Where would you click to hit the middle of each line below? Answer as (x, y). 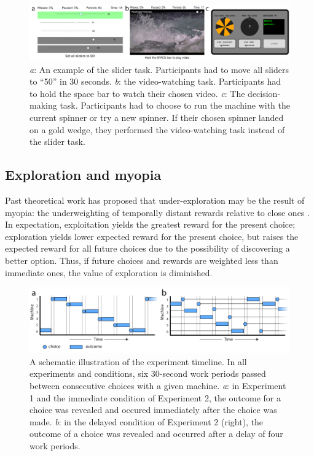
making (43, 105)
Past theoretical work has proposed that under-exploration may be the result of (155, 200)
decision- (264, 93)
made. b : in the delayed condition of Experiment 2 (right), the (147, 421)
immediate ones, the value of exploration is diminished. (109, 272)
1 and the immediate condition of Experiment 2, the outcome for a (155, 397)
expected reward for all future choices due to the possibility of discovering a (147, 248)
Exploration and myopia (83, 175)
